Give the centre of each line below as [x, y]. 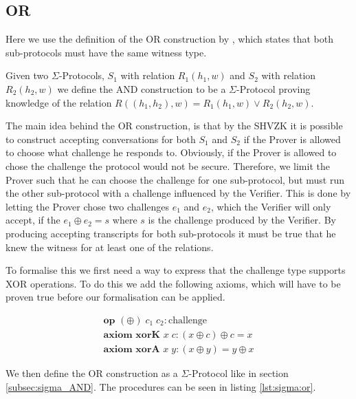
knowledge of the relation [59, 102]
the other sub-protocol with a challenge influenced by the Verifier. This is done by [178, 193]
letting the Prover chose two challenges [87, 206]
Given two [27, 75]
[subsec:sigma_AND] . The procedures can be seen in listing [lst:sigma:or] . [161, 386]
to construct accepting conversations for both [101, 139]
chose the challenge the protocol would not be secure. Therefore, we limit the [168, 165]
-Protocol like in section [238, 373]
